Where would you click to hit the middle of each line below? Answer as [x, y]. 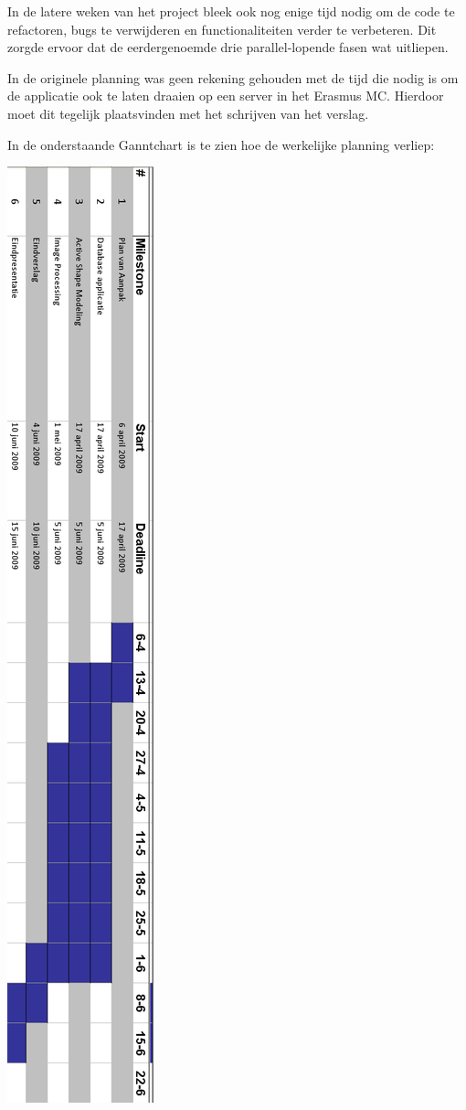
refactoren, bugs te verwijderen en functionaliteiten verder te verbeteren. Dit [222, 29]
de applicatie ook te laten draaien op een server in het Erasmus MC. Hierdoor [226, 96]
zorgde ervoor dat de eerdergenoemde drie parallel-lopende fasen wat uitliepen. [228, 47]
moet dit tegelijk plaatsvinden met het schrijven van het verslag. [188, 113]
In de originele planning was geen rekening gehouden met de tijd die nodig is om [233, 77]
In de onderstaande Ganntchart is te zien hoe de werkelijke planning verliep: [221, 144]
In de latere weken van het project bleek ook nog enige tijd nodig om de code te [231, 11]
